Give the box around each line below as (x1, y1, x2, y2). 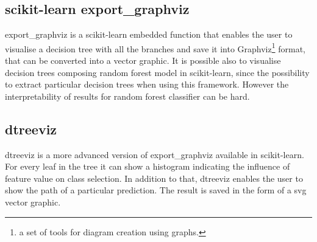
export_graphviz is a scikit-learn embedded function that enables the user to (5, 28, 293, 41)
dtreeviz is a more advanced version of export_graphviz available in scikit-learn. (5, 148, 304, 161)
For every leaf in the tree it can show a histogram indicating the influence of (5, 160, 290, 173)
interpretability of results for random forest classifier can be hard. (5, 89, 250, 102)
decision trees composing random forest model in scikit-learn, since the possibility (5, 66, 310, 78)
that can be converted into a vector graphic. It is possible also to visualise (5, 54, 281, 67)
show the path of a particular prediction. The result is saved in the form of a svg (5, 184, 307, 196)
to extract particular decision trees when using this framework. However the (5, 78, 289, 91)
